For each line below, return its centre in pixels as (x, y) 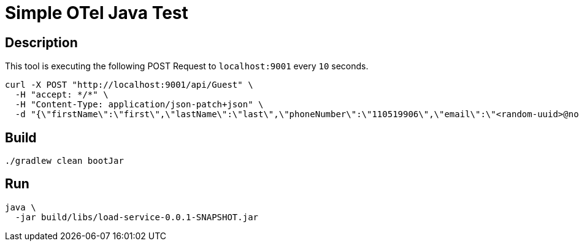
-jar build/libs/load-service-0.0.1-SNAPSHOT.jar (137, 217)
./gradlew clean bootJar (64, 161)
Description (41, 42)
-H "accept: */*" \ (62, 95)
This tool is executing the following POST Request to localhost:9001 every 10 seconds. (187, 66)
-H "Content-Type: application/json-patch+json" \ (139, 105)
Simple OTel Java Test (97, 13)
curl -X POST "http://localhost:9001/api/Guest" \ (129, 85)
